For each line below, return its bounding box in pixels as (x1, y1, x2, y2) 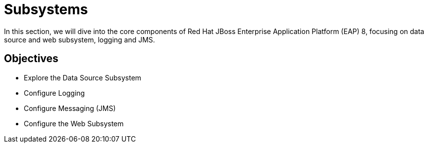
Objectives (4, 52, 58, 65)
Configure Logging (24, 88, 85, 97)
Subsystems (4, 1, 88, 18)
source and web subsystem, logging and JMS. (4, 35, 155, 44)
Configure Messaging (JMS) (24, 104, 116, 112)
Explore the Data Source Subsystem (24, 73, 142, 82)
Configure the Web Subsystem (24, 119, 124, 128)
